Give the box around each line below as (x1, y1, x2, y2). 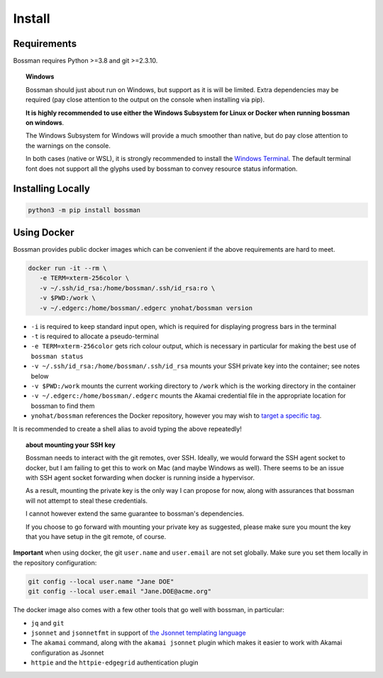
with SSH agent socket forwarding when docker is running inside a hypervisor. (26, 474, 255, 482)
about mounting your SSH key (26, 440, 116, 449)
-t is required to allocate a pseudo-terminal (30, 332, 159, 340)
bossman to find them (30, 401, 95, 410)
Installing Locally (13, 183, 90, 195)
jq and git (30, 618, 65, 627)
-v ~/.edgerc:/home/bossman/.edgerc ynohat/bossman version (39, 304, 253, 312)
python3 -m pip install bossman (28, 206, 141, 214)
